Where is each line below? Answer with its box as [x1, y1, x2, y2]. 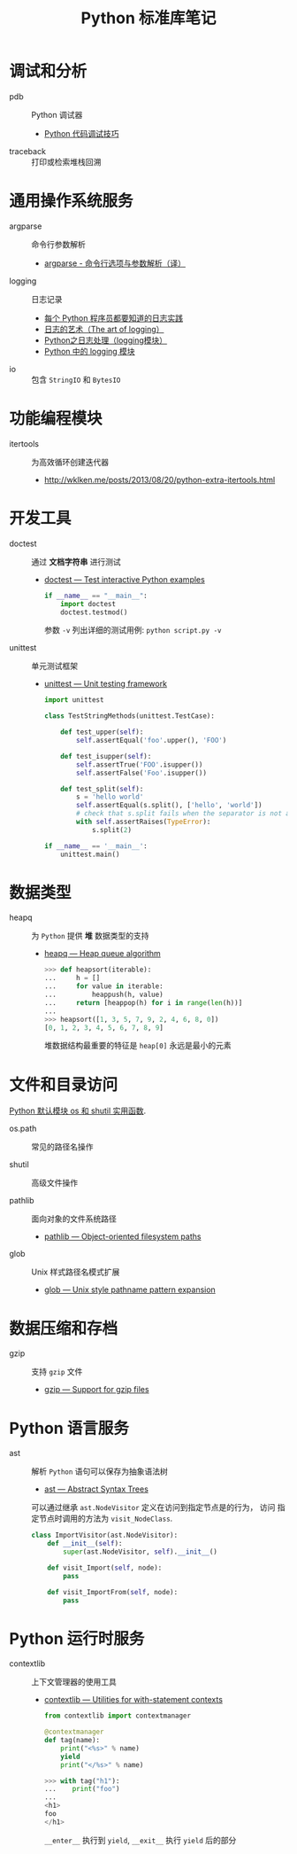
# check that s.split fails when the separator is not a [76, 809, 290, 818]
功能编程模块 [9, 409, 103, 429]
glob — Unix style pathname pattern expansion [43, 1284, 217, 1295]
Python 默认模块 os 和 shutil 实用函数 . [9, 1105, 147, 1117]
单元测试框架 [31, 661, 78, 672]
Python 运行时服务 [9, 1628, 145, 1648]
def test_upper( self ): [60, 728, 144, 736]
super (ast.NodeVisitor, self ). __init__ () [63, 1547, 218, 1556]
